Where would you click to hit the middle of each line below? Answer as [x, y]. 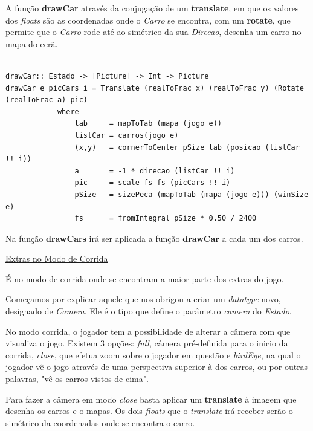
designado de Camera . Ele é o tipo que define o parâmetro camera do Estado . [149, 311]
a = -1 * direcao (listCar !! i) [155, 171]
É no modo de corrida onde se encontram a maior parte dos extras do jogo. [145, 278]
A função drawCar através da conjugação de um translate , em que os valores [152, 8]
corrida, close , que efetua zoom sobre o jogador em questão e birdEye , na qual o [153, 355]
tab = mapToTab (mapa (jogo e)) [148, 124]
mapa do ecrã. [32, 43]
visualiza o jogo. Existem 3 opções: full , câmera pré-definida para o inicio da [147, 343]
